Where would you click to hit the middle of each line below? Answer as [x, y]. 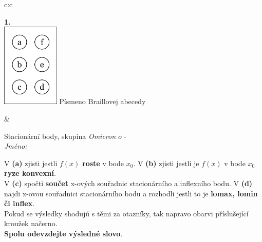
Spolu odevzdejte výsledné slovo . [63, 233]
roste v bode [103, 163]
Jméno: [16, 146]
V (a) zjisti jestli [31, 163]
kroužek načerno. [31, 223]
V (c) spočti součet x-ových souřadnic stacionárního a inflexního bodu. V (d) [128, 183]
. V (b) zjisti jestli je [166, 163]
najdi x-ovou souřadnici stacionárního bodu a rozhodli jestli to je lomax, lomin [131, 193]
